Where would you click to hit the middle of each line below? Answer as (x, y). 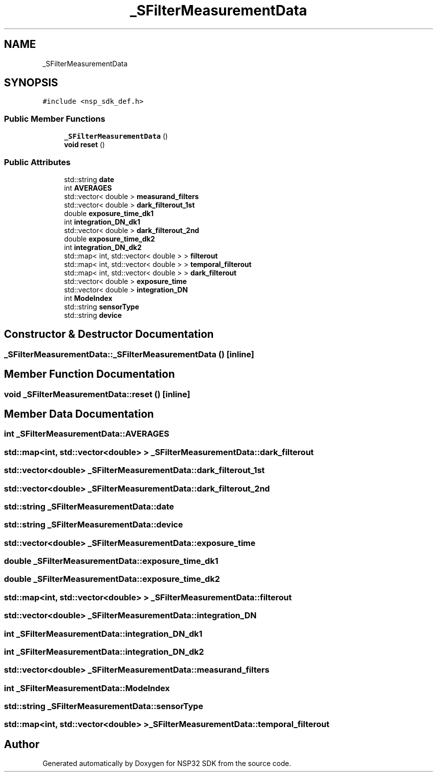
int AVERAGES (88, 188)
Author (22, 744)
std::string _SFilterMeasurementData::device (94, 525)
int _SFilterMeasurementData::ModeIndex (87, 688)
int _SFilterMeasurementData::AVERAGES (87, 434)
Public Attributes (37, 162)
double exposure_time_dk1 (109, 213)
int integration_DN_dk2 (103, 247)
